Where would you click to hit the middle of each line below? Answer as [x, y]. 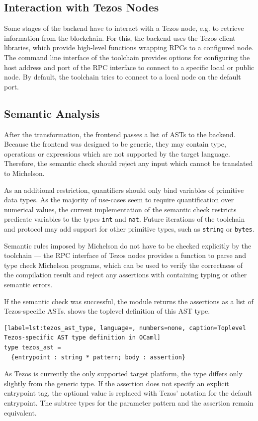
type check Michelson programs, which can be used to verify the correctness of [124, 265]
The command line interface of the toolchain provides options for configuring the [127, 57]
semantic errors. [28, 284]
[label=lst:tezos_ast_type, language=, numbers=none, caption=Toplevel [125, 328]
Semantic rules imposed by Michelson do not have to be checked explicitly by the [128, 245]
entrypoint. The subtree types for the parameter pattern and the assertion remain [129, 402]
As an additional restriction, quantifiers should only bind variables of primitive [124, 190]
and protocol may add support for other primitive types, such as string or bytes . [129, 228]
